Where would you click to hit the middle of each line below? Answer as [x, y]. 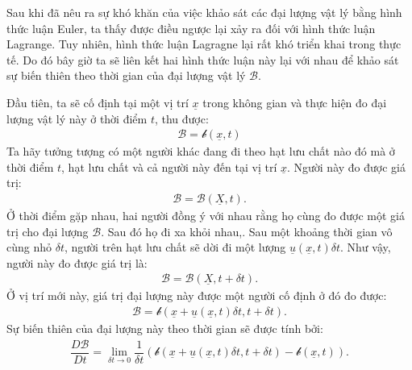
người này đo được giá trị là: [77, 262]
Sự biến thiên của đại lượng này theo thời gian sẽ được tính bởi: [165, 328]
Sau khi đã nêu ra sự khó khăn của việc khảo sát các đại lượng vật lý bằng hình [204, 12]
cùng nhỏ [29, 247]
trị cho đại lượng [48, 231]
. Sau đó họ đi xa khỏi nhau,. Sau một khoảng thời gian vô [247, 231]
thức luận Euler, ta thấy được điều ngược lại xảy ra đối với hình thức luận [191, 28]
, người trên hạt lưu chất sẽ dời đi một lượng [175, 247]
